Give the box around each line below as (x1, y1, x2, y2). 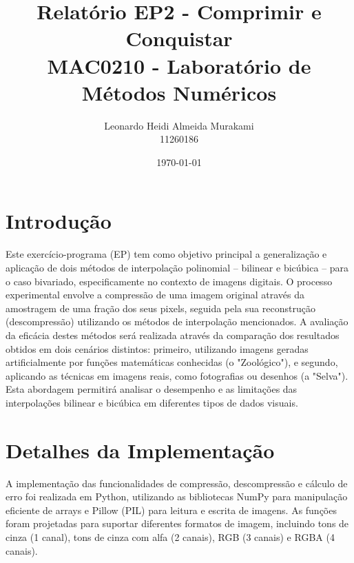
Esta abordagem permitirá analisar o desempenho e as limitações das (6, 382, 298, 396)
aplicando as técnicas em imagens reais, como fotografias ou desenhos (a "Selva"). (6, 368, 348, 382)
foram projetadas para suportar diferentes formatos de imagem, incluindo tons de (6, 516, 349, 531)
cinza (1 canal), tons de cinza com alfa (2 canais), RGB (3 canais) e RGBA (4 (6, 530, 335, 544)
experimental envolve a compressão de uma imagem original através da (6, 287, 304, 302)
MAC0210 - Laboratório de (47, 51, 311, 79)
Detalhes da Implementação (6, 436, 275, 464)
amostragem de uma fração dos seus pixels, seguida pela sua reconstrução (6, 300, 315, 315)
